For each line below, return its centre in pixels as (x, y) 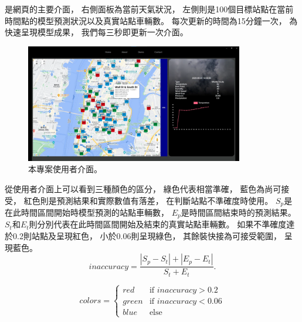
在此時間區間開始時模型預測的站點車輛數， (87, 212)
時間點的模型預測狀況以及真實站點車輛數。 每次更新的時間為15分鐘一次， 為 (151, 20)
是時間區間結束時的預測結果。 (238, 212)
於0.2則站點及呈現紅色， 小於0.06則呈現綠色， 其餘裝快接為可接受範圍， (143, 236)
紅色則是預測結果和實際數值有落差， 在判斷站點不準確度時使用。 (148, 200)
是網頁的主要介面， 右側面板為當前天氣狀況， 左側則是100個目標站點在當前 (149, 9)
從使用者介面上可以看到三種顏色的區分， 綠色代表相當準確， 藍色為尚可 (143, 188)
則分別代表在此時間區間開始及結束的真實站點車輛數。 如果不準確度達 (162, 224)
